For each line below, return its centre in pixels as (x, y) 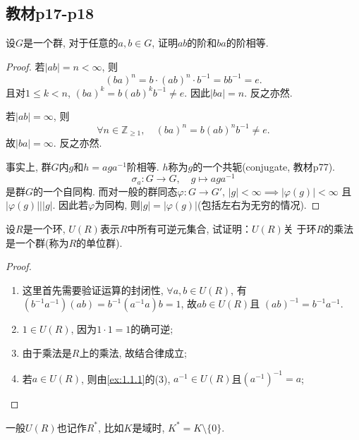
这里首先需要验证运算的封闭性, (93, 289)
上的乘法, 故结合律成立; (133, 352)
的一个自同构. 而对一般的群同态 (105, 191)
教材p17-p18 (50, 13)
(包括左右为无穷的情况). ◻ (258, 205)
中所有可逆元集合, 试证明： (190, 228)
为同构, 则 (117, 205)
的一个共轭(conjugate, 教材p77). (264, 166)
